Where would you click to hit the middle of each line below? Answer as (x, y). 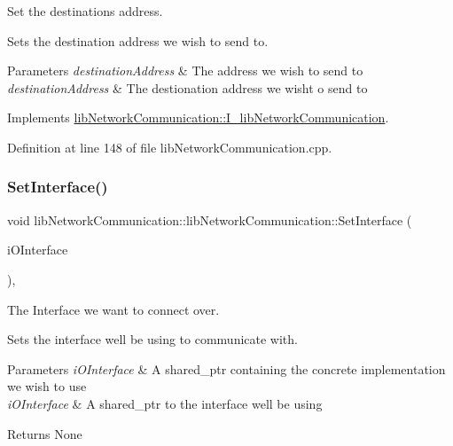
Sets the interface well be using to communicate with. (152, 339)
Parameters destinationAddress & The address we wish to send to (185, 70)
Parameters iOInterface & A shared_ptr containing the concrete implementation (226, 368)
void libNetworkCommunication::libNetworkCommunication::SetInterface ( (210, 219)
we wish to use (47, 386)
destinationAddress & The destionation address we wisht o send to (187, 87)
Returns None (45, 433)
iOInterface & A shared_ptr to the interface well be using (165, 403)
